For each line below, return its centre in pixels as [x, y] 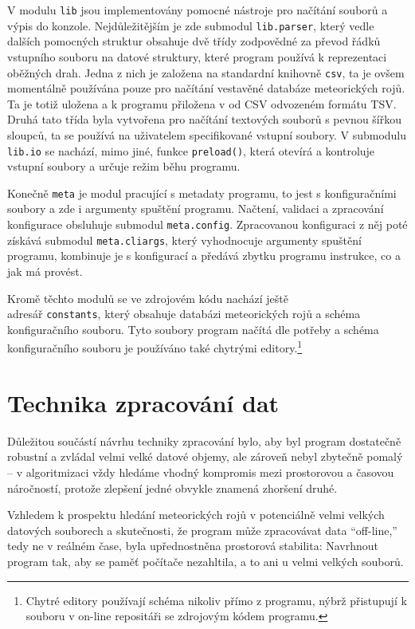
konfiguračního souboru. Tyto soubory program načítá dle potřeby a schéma [193, 329]
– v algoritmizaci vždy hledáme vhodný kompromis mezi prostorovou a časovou [201, 472]
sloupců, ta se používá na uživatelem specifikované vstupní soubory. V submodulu [207, 134]
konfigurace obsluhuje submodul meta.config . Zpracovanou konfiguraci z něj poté [207, 224]
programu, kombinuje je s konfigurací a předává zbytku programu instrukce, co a [204, 256]
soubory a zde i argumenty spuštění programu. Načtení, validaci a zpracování [196, 208]
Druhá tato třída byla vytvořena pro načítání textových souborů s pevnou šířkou [205, 119]
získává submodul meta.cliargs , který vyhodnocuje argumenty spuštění [184, 240]
